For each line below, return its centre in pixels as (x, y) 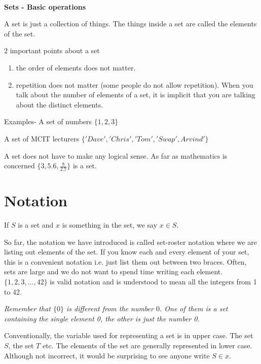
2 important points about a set (52, 50)
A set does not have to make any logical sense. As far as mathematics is (116, 155)
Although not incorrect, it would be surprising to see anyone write (107, 355)
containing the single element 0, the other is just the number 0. (102, 318)
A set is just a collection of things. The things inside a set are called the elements (130, 24)
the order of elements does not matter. (76, 67)
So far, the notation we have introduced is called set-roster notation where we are (130, 242)
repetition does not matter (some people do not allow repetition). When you (135, 84)
